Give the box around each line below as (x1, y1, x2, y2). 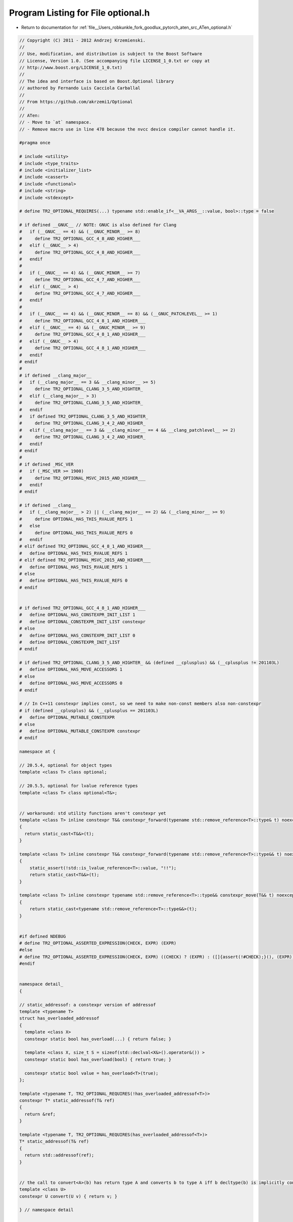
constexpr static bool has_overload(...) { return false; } (24, 1036, 171, 1042)
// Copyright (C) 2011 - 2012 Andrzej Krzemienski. (19, 37, 146, 43)
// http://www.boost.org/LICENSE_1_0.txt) (19, 65, 123, 70)
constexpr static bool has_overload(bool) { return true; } (24, 1056, 171, 1062)
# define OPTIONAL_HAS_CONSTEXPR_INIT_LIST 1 (19, 612, 135, 618)
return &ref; (24, 1111, 56, 1117)
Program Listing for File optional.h (9, 7, 150, 18)
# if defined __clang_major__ (19, 372, 92, 378)
